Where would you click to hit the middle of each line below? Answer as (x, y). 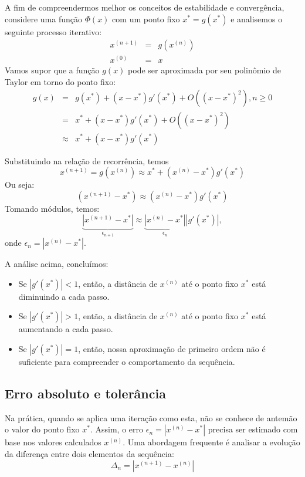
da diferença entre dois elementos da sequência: (89, 453)
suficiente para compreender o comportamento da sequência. (127, 361)
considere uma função (43, 18)
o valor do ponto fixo (42, 429)
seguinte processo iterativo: (53, 31)
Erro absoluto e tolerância (85, 393)
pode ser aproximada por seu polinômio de (204, 70)
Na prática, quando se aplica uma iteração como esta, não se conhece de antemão (151, 417)
